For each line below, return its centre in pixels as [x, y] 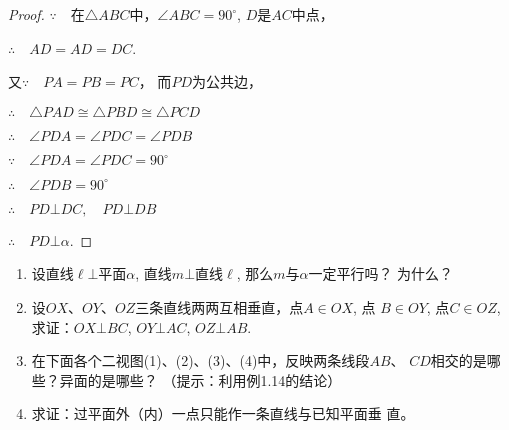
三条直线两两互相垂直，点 [219, 306]
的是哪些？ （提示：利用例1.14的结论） [214, 379]
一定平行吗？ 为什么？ [381, 273]
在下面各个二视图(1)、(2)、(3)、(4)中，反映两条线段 [200, 360]
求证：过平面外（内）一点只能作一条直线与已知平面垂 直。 [223, 413]
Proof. [26, 14]
